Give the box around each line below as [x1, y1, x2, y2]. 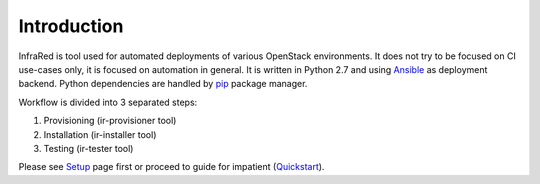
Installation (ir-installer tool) [43, 128, 157, 140]
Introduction [18, 15, 124, 37]
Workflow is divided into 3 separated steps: [18, 96, 198, 108]
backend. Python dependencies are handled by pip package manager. [18, 78, 308, 90]
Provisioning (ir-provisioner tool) [43, 115, 177, 127]
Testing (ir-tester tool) [43, 142, 134, 154]
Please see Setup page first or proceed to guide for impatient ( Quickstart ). [18, 161, 325, 173]
